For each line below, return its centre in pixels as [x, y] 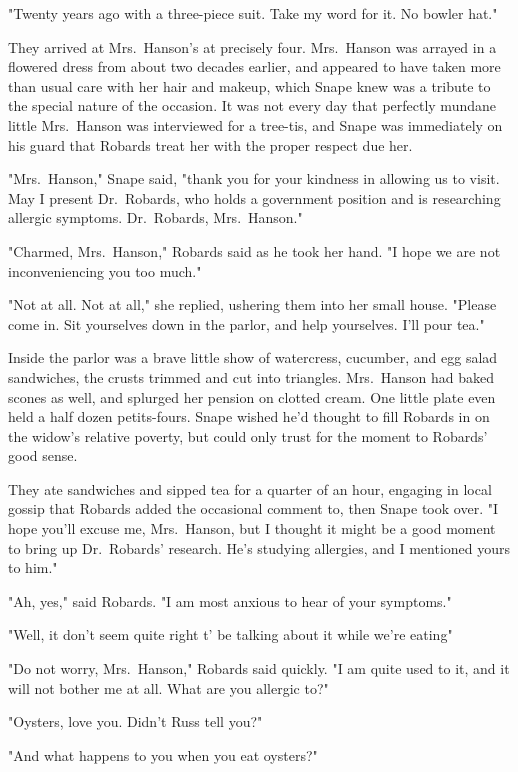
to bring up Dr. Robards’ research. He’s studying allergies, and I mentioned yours [259, 547]
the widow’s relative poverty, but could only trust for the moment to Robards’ [248, 435]
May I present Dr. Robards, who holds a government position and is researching [254, 197]
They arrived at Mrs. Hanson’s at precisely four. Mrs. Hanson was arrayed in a [252, 46]
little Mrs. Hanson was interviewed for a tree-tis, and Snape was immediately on [255, 124]
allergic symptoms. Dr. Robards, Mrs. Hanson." [155, 217]
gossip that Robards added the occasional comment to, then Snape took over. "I [253, 508]
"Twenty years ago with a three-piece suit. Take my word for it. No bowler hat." [253, 13]
